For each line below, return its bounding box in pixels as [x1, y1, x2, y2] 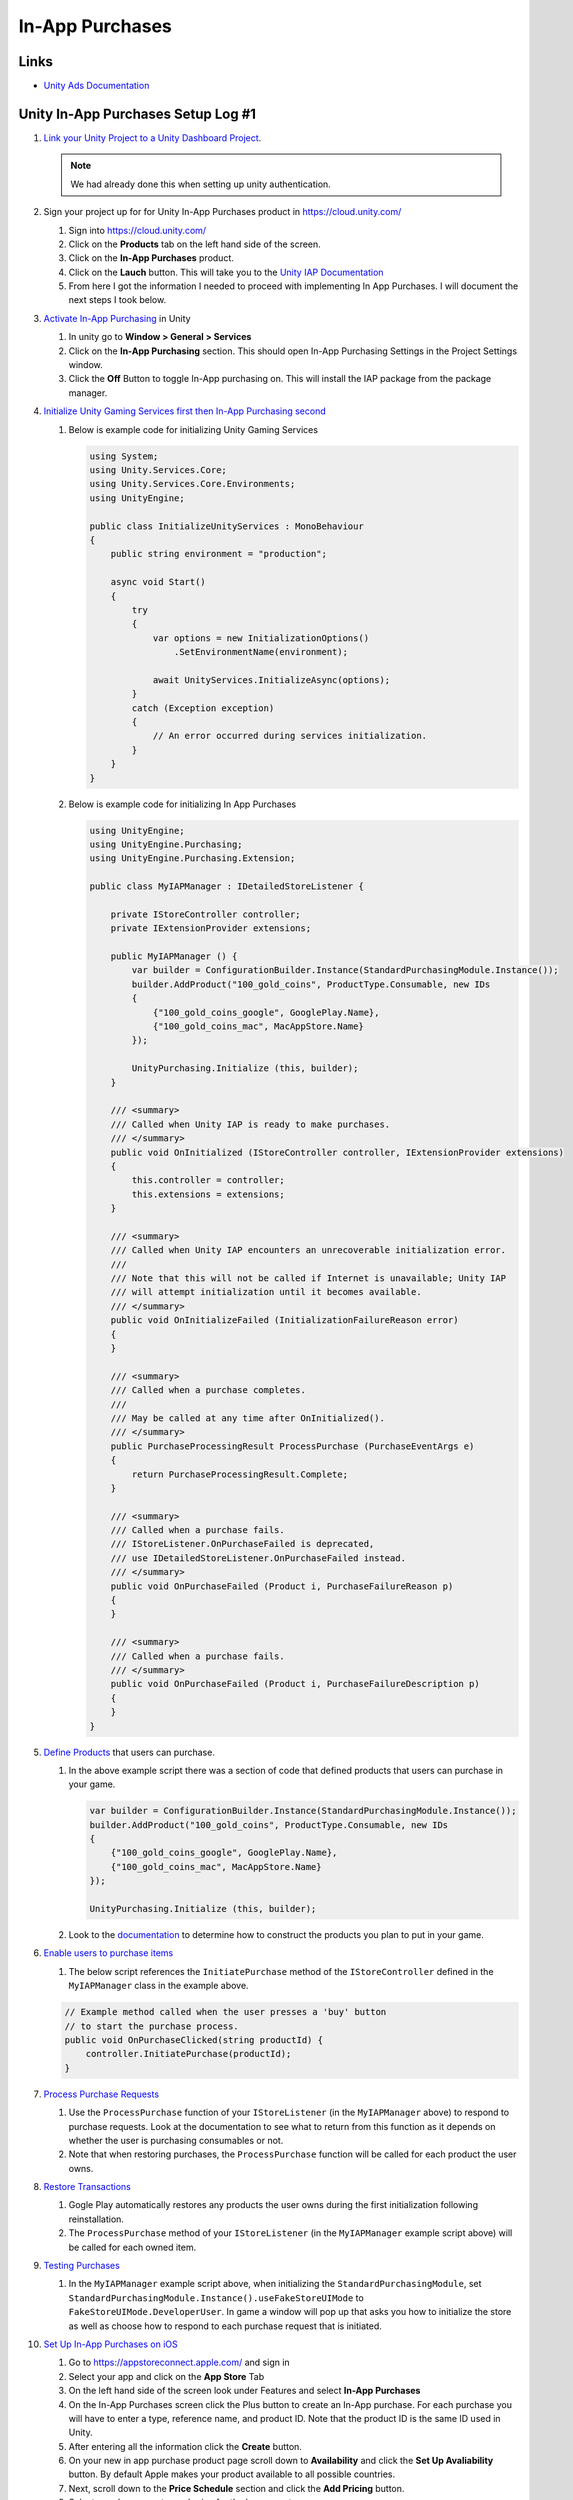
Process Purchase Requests [43, 2088, 160, 2100]
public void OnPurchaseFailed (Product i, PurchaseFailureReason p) [110, 1580, 454, 1592]
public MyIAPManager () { [110, 951, 238, 962]
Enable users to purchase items [43, 1947, 174, 1959]
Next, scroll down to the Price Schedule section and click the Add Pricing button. [68, 2482, 405, 2494]
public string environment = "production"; [110, 548, 327, 560]
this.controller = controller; [131, 1175, 285, 1186]
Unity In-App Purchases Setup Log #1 [18, 105, 257, 122]
